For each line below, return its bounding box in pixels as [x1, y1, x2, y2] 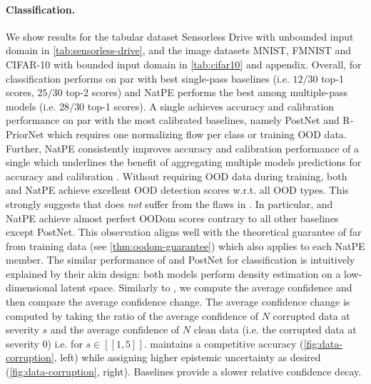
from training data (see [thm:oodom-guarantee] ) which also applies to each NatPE [6, 238, 365, 253]
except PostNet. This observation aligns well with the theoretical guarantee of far [6, 224, 362, 239]
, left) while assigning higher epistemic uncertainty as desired [54, 350, 321, 365]
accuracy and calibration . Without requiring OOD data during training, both [6, 168, 347, 183]
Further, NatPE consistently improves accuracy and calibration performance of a [6, 140, 360, 155]
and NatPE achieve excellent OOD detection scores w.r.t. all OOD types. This [6, 182, 349, 197]
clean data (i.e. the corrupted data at [193, 322, 357, 337]
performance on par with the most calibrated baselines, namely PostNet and [6, 113, 340, 128]
